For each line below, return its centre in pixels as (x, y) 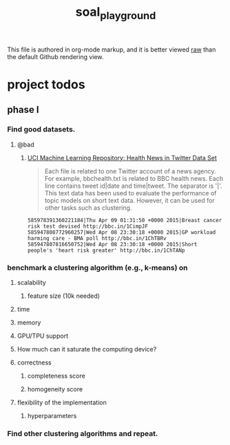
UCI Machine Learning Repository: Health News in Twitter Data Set (122, 158)
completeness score (56, 376)
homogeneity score (55, 389)
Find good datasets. (41, 129)
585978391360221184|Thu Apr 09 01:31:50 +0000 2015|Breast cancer (125, 220)
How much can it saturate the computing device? (87, 349)
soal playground (116, 13)
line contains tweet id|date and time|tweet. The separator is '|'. (133, 186)
